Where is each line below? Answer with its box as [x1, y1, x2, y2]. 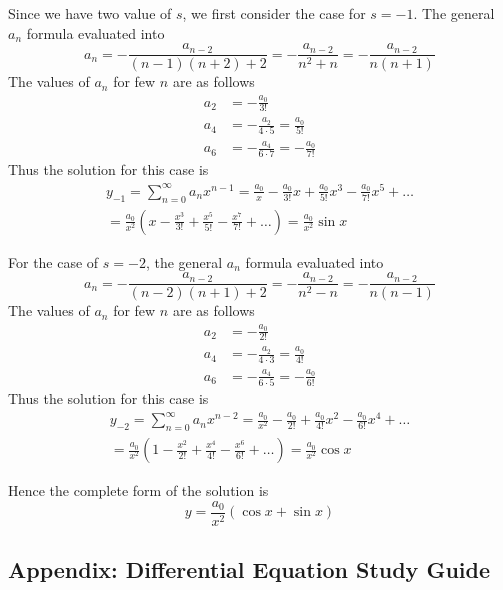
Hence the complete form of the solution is [8, 480, 269, 501]
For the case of [8, 251, 99, 272]
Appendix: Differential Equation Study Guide [8, 554, 490, 585]
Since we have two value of [8, 3, 172, 23]
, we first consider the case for [182, 3, 366, 23]
